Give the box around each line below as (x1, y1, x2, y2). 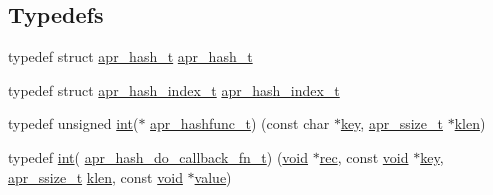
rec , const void (319, 146, 409, 167)
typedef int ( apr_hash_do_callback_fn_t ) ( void (8, 146, 309, 167)
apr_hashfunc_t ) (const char (150, 113, 330, 134)
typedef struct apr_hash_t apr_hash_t (8, 46, 253, 67)
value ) (194, 166, 232, 187)
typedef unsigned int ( (8, 113, 139, 134)
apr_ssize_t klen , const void (8, 166, 183, 187)
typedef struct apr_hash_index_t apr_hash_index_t (8, 79, 340, 100)
